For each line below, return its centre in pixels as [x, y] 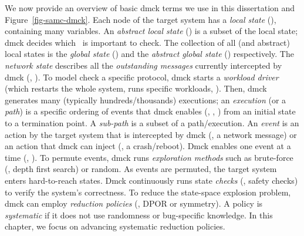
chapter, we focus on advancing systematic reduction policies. [115, 226]
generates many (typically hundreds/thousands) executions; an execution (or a [146, 100]
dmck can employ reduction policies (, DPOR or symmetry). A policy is [134, 203]
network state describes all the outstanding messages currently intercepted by [143, 65]
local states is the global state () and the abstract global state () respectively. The [149, 54]
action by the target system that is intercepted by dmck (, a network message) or [151, 134]
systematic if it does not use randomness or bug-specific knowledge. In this [139, 215]
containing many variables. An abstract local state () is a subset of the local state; [151, 31]
